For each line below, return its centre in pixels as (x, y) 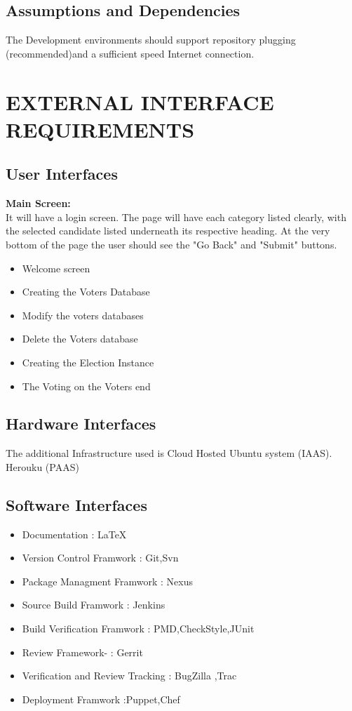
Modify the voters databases (83, 315)
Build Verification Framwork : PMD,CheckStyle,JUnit (138, 629)
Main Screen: (38, 203)
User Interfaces (62, 174)
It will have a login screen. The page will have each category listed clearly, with (176, 217)
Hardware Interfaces (81, 424)
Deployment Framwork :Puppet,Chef (101, 699)
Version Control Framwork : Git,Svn (100, 558)
